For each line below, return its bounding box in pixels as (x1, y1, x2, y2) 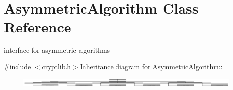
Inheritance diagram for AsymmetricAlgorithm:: (80, 61, 223, 71)
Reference (4, 17, 71, 37)
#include (4, 61, 31, 71)
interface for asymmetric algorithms (4, 45, 110, 55)
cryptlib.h (42, 61, 71, 71)
